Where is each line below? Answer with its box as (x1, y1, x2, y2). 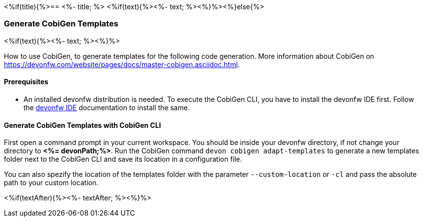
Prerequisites (4, 77, 48, 86)
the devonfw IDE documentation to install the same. (23, 103, 190, 112)
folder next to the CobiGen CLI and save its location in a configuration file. (4, 155, 242, 164)
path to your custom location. (4, 178, 98, 187)
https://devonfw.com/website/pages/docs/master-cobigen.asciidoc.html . (4, 60, 240, 69)
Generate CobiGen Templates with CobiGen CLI (4, 121, 161, 129)
